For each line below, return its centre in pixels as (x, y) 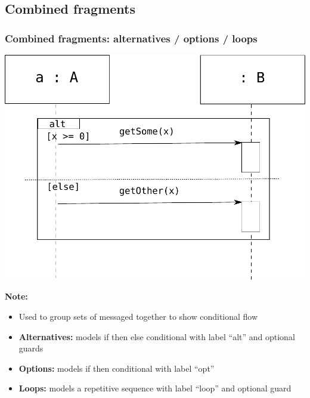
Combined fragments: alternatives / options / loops (131, 38)
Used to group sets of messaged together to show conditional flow (138, 317)
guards (31, 348)
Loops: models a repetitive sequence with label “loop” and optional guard (155, 388)
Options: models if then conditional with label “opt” (117, 368)
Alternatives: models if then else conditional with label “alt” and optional (157, 336)
